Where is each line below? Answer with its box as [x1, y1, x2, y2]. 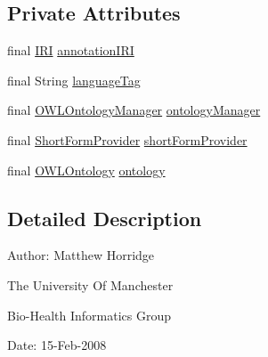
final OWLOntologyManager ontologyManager [7, 101, 261, 119]
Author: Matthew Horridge [7, 246, 155, 264]
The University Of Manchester [7, 275, 174, 294]
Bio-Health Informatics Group [7, 305, 172, 324]
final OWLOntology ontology [7, 160, 166, 179]
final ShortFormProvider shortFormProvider [7, 130, 248, 149]
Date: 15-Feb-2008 [7, 336, 107, 354]
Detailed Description [7, 204, 202, 231]
